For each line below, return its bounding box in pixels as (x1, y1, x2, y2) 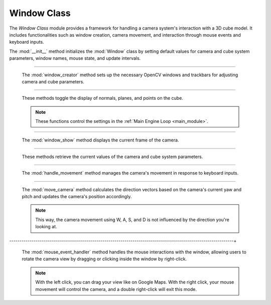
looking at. (35, 224, 57, 230)
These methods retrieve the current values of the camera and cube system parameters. (22, 154, 203, 160)
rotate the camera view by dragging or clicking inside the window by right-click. (22, 256, 187, 262)
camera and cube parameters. (22, 78, 85, 85)
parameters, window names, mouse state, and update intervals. (9, 55, 141, 61)
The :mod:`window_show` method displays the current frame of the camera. (22, 137, 179, 143)
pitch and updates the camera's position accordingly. (22, 194, 132, 200)
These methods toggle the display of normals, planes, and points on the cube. (22, 95, 183, 101)
